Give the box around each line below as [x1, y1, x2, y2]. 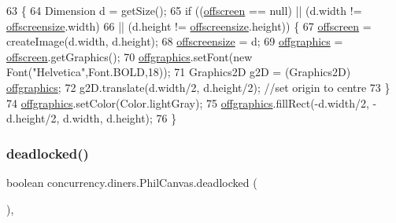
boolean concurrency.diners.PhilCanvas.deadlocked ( [6, 174, 257, 190]
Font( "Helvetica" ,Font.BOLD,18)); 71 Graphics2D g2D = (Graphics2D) [6, 64, 351, 80]
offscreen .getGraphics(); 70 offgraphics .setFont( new [6, 48, 253, 64]
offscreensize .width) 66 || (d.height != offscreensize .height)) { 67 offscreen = [6, 17, 372, 34]
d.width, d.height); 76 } [62, 110, 177, 126]
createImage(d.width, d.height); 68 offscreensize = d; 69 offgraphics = [6, 33, 343, 49]
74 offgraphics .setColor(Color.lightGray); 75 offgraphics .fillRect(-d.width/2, [6, 94, 369, 111]
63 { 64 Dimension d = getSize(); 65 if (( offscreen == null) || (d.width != [6, 2, 362, 18]
